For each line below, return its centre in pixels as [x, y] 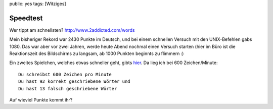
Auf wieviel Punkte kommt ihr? [41, 100]
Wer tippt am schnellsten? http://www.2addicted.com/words [72, 30]
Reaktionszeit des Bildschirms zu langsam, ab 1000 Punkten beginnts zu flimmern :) [97, 53]
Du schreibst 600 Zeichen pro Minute [65, 74]
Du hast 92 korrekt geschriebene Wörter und [75, 81]
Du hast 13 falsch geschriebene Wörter [68, 89]
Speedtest [26, 18]
